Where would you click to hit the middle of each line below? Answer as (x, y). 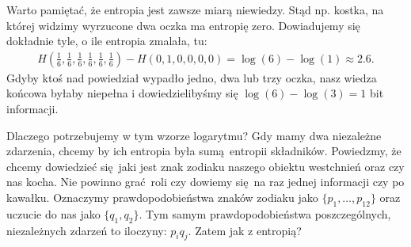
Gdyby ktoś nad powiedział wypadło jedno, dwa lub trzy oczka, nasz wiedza (192, 77)
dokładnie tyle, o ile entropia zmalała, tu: (107, 41)
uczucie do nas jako (53, 213)
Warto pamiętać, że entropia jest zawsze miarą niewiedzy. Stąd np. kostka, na (195, 9)
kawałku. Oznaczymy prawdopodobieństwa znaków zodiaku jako (162, 197)
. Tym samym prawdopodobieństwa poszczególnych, (265, 213)
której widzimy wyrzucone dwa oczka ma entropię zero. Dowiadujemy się (183, 25)
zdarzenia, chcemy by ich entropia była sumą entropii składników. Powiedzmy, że (204, 151)
